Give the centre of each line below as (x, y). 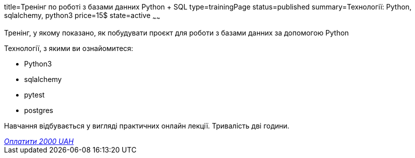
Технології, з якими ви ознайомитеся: (69, 48)
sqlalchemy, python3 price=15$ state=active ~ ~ (82, 16)
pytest (34, 94)
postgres (39, 110)
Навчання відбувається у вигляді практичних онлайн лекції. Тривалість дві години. (147, 125)
